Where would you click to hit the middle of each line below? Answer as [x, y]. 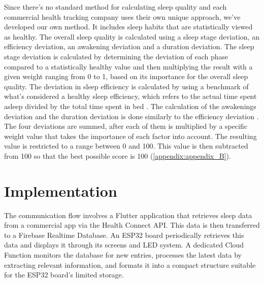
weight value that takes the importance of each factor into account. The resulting [130, 136]
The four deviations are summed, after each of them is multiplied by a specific [126, 126]
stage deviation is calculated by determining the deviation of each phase [116, 56]
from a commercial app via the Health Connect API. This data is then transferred [132, 225]
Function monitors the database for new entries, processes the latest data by [123, 255]
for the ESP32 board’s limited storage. [64, 275]
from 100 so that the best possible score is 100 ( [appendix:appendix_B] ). [118, 155]
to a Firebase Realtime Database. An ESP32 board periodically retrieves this [124, 235]
